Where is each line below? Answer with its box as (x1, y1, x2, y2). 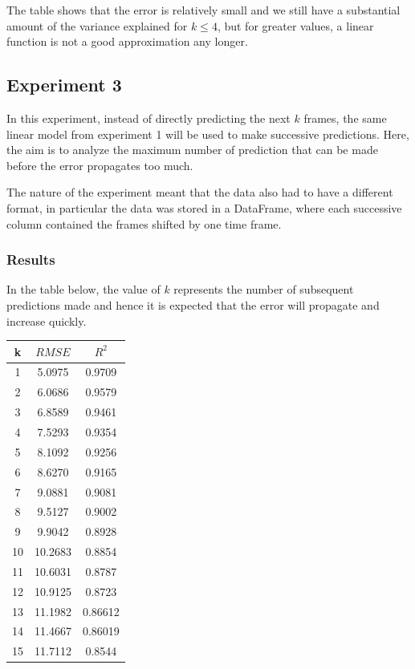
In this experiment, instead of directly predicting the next (6, 109, 291, 126)
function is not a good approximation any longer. (6, 33, 248, 50)
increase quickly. (6, 312, 87, 329)
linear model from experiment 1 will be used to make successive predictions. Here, (6, 125, 409, 142)
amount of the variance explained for (6, 17, 188, 34)
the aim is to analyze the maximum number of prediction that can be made (6, 141, 378, 158)
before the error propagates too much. (6, 156, 193, 173)
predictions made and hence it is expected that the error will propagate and (6, 296, 380, 313)
